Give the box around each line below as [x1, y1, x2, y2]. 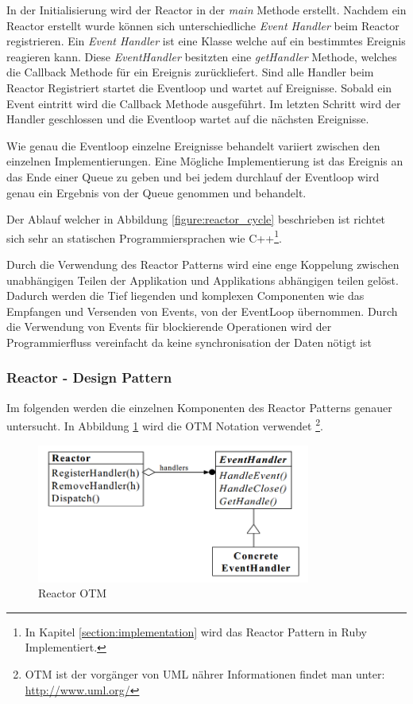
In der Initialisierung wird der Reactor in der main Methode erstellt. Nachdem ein [6, 2, 407, 18]
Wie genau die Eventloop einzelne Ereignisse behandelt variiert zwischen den [6, 137, 380, 154]
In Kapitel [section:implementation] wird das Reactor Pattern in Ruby [25, 623, 368, 640]
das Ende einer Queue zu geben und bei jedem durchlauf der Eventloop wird [6, 168, 380, 185]
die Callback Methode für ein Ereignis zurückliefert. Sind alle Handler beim [6, 64, 374, 80]
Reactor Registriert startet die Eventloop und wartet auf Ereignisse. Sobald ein [6, 79, 392, 95]
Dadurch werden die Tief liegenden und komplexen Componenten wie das [6, 287, 365, 304]
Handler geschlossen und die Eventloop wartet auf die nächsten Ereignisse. [6, 111, 369, 127]
